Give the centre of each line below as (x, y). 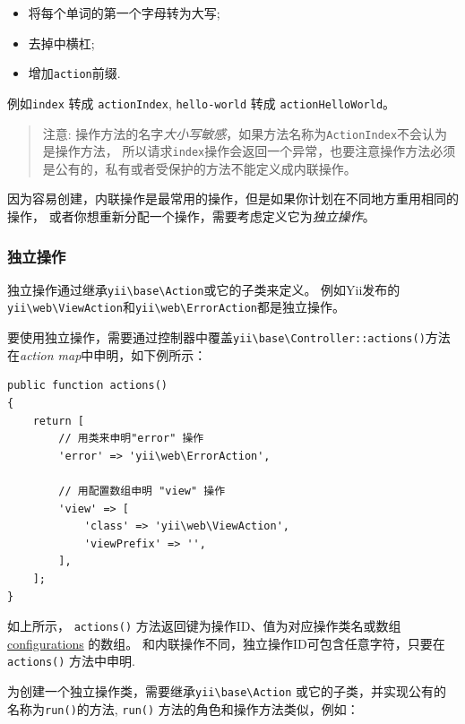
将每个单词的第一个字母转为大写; (124, 13)
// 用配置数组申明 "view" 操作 (142, 491)
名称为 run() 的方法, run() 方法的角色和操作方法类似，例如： (183, 708)
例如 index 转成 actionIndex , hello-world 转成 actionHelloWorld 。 (202, 103)
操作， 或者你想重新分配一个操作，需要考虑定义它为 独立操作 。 (191, 216)
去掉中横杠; (61, 43)
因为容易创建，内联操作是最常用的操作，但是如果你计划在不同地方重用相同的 (233, 198)
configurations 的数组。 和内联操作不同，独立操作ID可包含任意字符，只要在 (226, 643)
